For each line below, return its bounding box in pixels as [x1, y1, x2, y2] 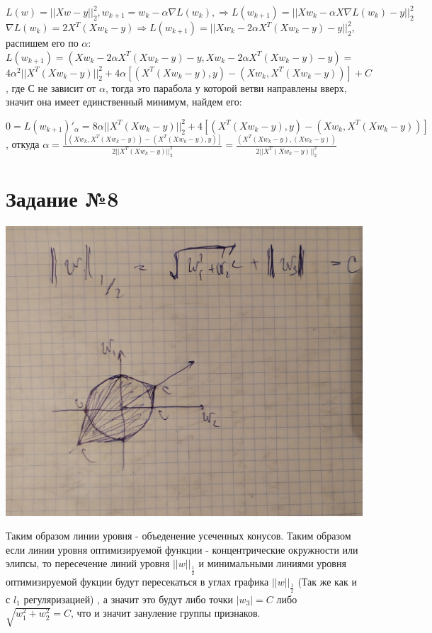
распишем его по [6, 35, 79, 50]
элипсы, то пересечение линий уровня [6, 556, 170, 571]
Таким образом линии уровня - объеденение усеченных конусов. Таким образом [6, 528, 351, 543]
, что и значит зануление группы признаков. [71, 605, 261, 620]
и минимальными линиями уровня [198, 556, 346, 571]
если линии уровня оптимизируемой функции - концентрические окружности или [6, 542, 358, 557]
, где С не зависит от [6, 80, 96, 95]
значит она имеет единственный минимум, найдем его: [6, 94, 242, 109]
